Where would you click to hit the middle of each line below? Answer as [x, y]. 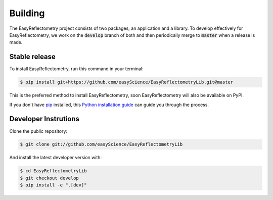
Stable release [32, 57]
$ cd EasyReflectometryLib [53, 171]
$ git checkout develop [50, 178]
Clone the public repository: [38, 131]
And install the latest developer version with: [56, 158]
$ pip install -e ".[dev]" [53, 185]
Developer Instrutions [44, 119]
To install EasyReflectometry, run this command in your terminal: [76, 69]
